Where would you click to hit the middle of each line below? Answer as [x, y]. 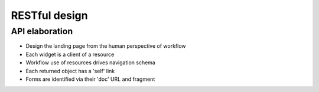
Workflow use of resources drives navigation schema [91, 63]
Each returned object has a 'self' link [70, 71]
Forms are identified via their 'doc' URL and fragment [90, 79]
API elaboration [42, 31]
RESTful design [49, 15]
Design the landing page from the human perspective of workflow [106, 46]
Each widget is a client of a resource [70, 54]
